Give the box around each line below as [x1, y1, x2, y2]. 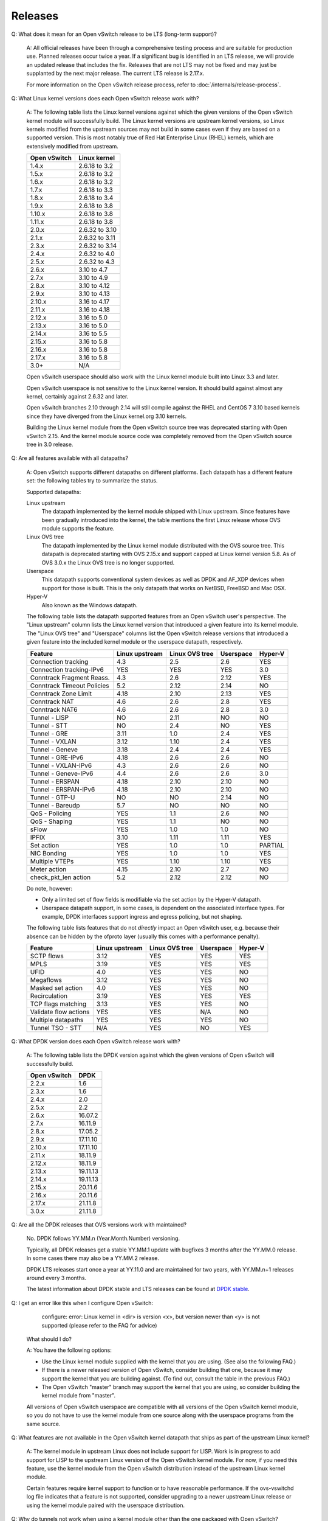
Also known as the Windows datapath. [41, 601, 138, 608]
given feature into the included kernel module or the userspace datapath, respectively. [26, 638, 243, 646]
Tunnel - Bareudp [30, 801, 80, 809]
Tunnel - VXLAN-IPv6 [30, 761, 92, 770]
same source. [26, 1420, 61, 1427]
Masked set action [30, 983, 83, 992]
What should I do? [26, 1335, 72, 1343]
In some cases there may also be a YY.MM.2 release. [26, 1255, 160, 1262]
